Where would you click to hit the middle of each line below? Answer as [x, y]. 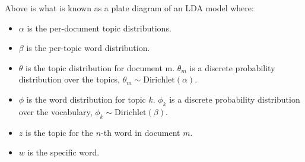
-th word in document [141, 132]
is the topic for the [59, 132]
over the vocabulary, [55, 111]
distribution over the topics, [69, 79]
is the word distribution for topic [86, 99]
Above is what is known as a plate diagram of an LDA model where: [129, 8]
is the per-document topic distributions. [99, 28]
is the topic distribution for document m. [100, 67]
